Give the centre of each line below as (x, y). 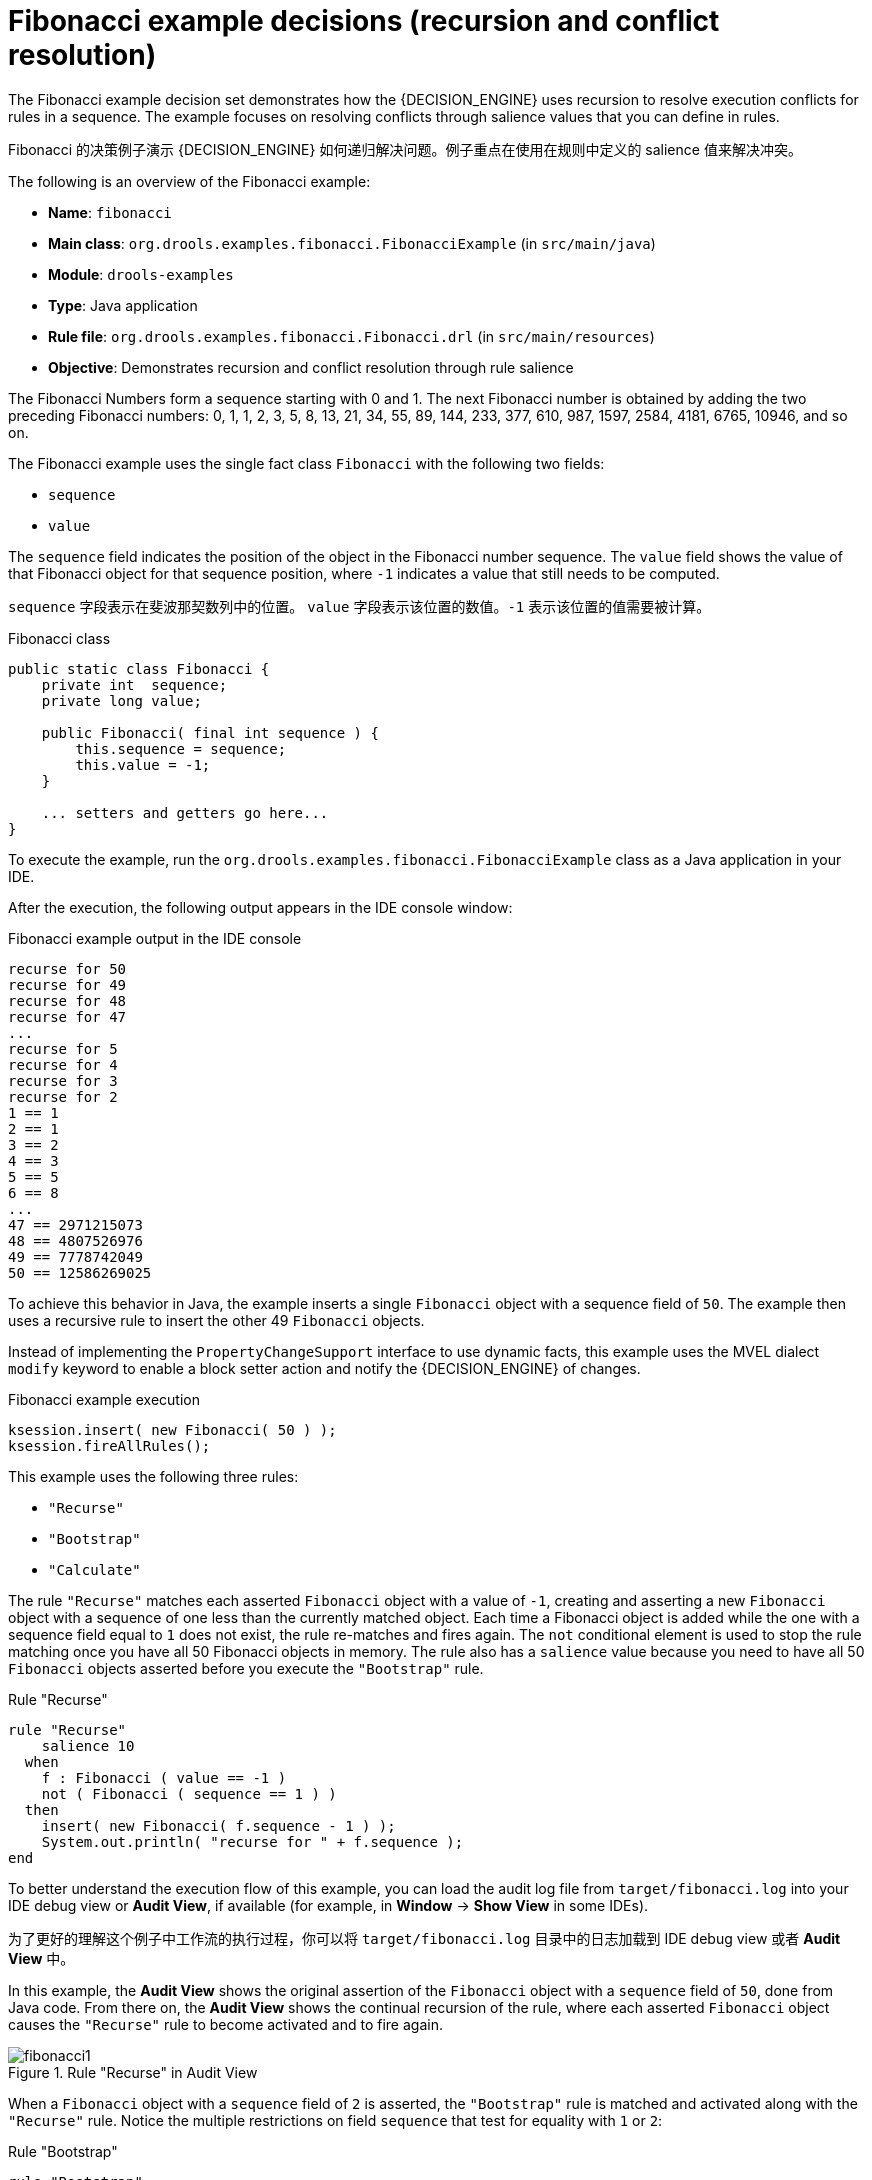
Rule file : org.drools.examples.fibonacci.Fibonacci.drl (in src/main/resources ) (351, 336)
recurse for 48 (67, 1000)
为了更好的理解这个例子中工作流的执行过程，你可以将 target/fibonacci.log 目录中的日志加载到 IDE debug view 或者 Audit (424, 1938)
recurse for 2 (63, 1096)
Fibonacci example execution (104, 1399)
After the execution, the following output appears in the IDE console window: (260, 907)
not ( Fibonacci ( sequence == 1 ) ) (189, 1793)
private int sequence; (134, 684)
